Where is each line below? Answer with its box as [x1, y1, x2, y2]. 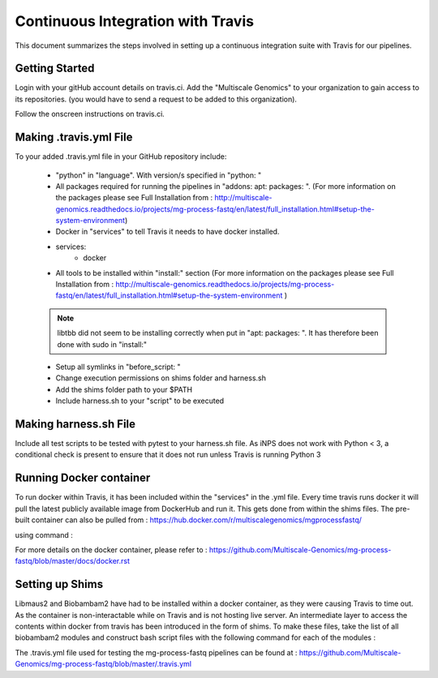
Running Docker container [15, 471, 151, 485]
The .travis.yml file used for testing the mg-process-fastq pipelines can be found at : [15, 647, 298, 657]
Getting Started [15, 62, 95, 75]
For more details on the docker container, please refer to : [15, 544, 208, 555]
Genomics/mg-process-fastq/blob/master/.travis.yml [15, 659, 192, 669]
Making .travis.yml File [15, 131, 133, 144]
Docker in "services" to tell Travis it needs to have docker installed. [55, 227, 280, 237]
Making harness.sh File [15, 417, 136, 431]
